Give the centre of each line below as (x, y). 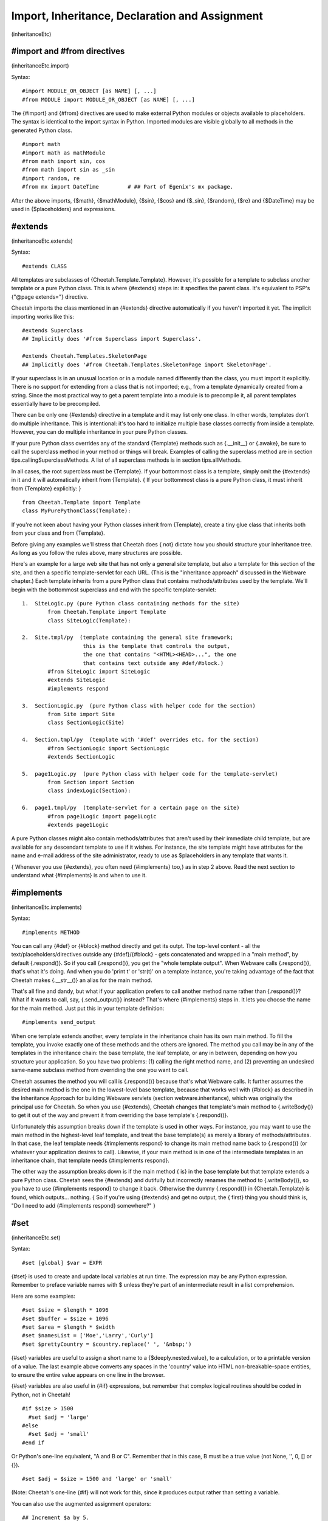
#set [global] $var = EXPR (62, 1263)
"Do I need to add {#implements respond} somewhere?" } (84, 1206)
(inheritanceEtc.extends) (42, 241)
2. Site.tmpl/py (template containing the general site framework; (128, 638)
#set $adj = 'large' (59, 1417)
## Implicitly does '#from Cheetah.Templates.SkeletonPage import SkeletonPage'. (147, 364)
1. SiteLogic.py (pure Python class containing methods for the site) (131, 603)
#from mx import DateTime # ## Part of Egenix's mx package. (128, 187)
